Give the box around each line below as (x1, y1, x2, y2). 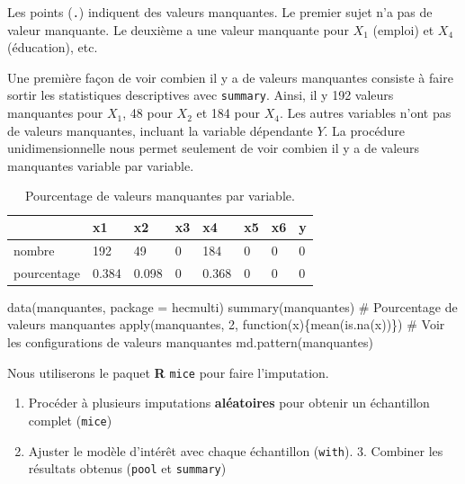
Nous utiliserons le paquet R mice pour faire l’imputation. (7, 363, 329, 381)
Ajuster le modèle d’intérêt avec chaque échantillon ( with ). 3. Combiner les (28, 441, 443, 460)
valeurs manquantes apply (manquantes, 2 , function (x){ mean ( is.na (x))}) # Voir (7, 315, 445, 334)
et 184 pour (196, 103, 260, 122)
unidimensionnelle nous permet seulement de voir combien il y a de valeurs (7, 139, 420, 157)
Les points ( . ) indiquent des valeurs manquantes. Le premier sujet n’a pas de (7, 3, 433, 21)
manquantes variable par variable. (7, 156, 194, 175)
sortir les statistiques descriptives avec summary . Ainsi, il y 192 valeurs (7, 85, 394, 104)
